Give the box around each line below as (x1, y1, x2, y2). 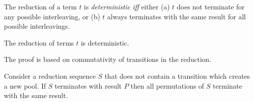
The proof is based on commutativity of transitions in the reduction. (4, 54, 212, 64)
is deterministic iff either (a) (84, 1, 170, 11)
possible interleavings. (4, 21, 70, 31)
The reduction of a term (4, 1, 77, 11)
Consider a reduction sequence (4, 70, 96, 81)
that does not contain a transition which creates (104, 70, 250, 81)
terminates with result (54, 80, 122, 91)
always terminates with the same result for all (107, 11, 246, 21)
